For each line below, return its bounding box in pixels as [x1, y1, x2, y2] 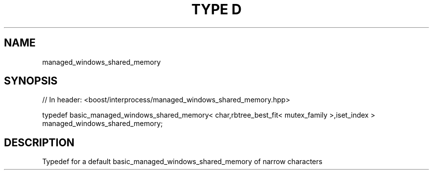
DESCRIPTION [4, 136, 75, 149]
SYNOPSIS [4, 75, 58, 87]
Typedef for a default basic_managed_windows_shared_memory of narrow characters [42, 157, 323, 166]
